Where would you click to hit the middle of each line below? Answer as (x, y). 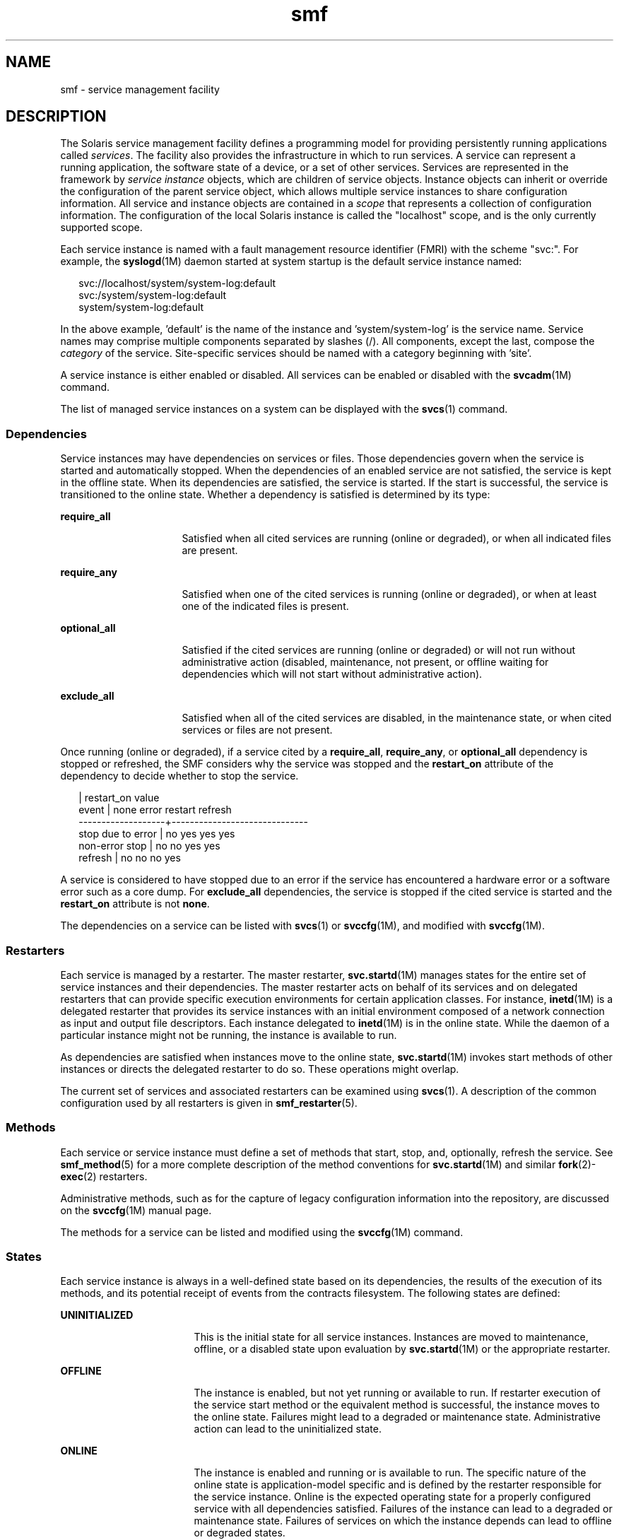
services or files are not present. (257, 730)
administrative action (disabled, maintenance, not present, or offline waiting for (365, 662)
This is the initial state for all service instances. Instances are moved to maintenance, (391, 1337)
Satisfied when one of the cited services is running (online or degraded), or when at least (389, 594)
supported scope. (101, 228)
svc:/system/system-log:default (153, 295)
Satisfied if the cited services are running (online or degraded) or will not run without (379, 650)
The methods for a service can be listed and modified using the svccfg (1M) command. (262, 1232)
